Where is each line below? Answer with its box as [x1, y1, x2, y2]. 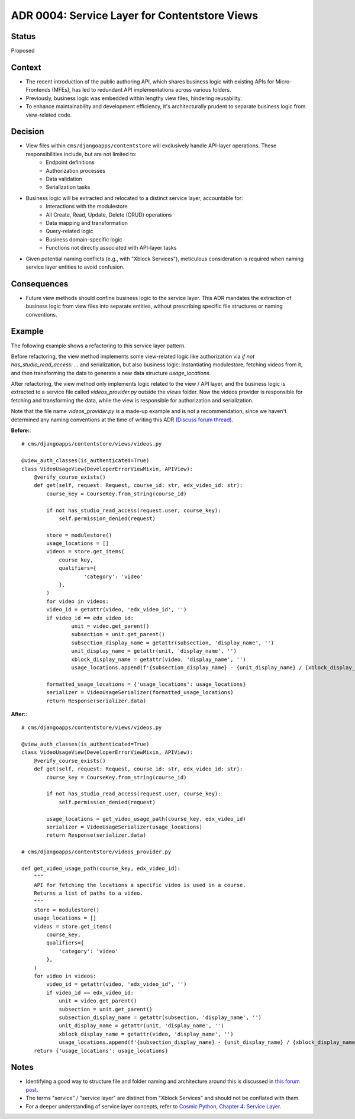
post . [25, 1086, 38, 1093]
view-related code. [25, 111, 72, 118]
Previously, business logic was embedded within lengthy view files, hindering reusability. [25, 95, 243, 102]
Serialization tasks [46, 183, 91, 191]
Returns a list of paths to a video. [33, 890, 143, 897]
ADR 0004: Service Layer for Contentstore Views [11, 9, 259, 22]
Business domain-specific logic [46, 236, 122, 243]
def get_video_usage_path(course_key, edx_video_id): [21, 865, 180, 872]
